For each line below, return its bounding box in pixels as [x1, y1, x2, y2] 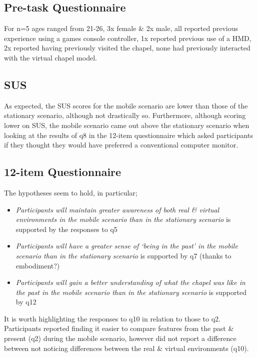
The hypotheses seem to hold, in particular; [4, 187, 137, 197]
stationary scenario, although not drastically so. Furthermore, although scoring [4, 110, 246, 120]
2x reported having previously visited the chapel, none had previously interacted [4, 42, 250, 53]
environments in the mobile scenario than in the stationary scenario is [15, 214, 231, 224]
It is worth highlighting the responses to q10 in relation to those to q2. [4, 313, 220, 323]
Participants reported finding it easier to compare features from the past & [4, 323, 234, 333]
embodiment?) [15, 260, 60, 270]
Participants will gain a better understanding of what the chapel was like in [15, 277, 245, 287]
